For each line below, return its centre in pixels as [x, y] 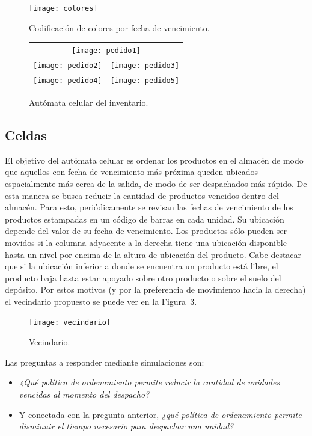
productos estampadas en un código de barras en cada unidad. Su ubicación [145, 219]
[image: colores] [63, 8]
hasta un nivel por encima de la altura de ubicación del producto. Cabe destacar [153, 254]
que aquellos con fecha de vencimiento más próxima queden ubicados [132, 172]
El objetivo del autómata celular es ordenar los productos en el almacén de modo [154, 160]
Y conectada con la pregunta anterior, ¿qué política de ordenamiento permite [160, 414]
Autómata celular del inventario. [89, 102]
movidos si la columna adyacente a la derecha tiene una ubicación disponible [146, 242]
